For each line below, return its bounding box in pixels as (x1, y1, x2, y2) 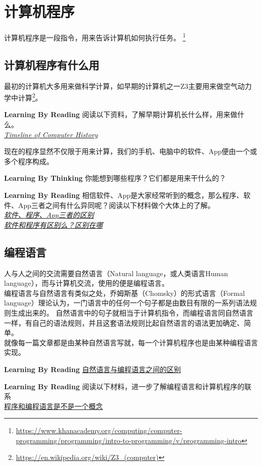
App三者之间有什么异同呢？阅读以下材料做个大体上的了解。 (18, 199, 215, 210)
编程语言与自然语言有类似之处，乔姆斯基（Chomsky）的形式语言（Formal (4, 287, 245, 298)
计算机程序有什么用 (4, 57, 99, 72)
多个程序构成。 (4, 156, 53, 166)
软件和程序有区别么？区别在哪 (4, 219, 103, 230)
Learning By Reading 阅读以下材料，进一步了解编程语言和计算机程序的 (4, 381, 244, 391)
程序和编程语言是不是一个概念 (4, 400, 103, 411)
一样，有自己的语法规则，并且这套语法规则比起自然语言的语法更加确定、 (4, 317, 244, 328)
